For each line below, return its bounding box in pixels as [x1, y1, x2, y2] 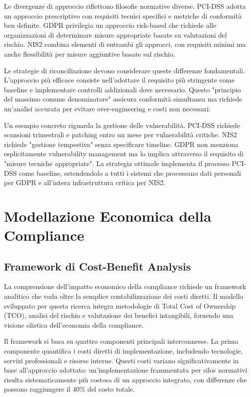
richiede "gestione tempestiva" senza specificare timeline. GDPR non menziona [4, 139, 239, 149]
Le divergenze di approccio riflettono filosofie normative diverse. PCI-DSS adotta [4, 1, 246, 11]
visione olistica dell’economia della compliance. [4, 319, 144, 330]
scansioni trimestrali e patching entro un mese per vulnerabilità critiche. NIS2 [4, 129, 237, 140]
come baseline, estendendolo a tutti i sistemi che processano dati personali [19, 167, 241, 178]
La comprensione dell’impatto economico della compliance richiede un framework [4, 281, 246, 292]
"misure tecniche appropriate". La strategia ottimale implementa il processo [4, 158, 230, 168]
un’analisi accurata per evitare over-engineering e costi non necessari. [4, 103, 211, 113]
